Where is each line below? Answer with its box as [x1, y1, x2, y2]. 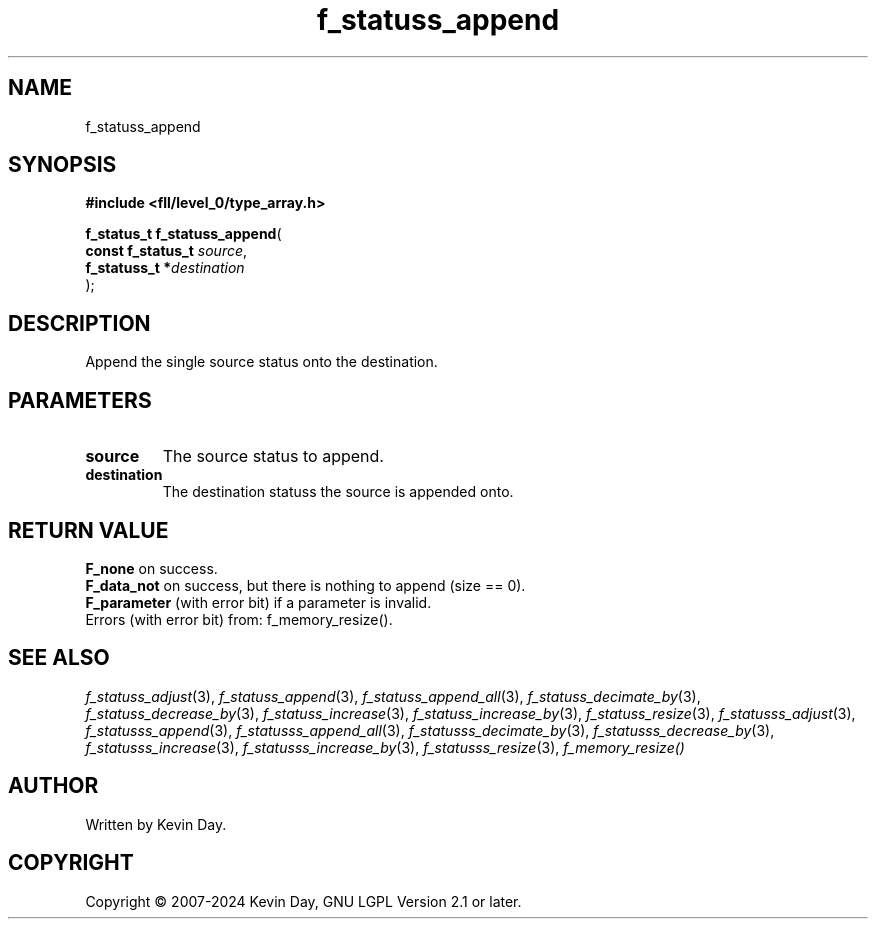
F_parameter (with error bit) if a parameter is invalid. [85, 593, 432, 611]
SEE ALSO [8, 645, 110, 671]
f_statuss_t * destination [85, 259, 245, 277]
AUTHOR [8, 773, 99, 799]
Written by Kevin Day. [85, 815, 227, 833]
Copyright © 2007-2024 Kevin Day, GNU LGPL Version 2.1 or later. [85, 892, 522, 910]
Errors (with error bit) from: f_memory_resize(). [85, 610, 393, 628]
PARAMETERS [8, 387, 152, 413]
